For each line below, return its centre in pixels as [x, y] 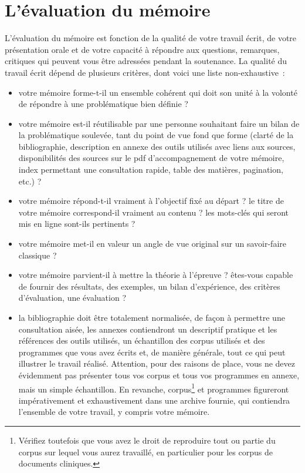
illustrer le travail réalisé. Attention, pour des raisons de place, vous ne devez [157, 363]
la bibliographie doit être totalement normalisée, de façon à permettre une [152, 317]
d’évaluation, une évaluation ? [72, 298]
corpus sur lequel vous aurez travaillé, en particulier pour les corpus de [145, 452]
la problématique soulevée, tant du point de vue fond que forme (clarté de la [156, 135]
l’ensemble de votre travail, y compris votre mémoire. [114, 412]
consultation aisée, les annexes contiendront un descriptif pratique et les [148, 329]
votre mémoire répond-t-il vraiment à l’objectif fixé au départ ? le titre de [151, 201]
